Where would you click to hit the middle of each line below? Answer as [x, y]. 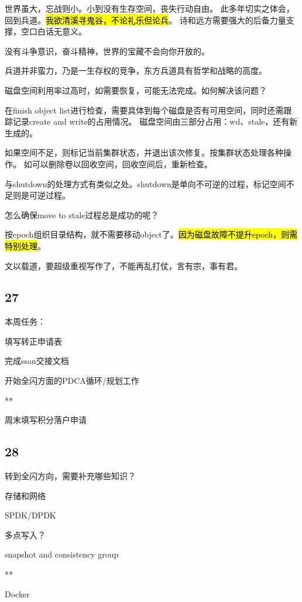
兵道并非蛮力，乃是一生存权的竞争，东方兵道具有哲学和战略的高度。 [136, 70]
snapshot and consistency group [62, 554]
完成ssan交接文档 [37, 361]
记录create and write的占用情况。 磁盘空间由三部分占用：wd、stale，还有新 [155, 121]
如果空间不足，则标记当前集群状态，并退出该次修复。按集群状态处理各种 [144, 152]
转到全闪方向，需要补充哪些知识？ [70, 476]
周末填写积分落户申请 [46, 420]
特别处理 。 [25, 245]
